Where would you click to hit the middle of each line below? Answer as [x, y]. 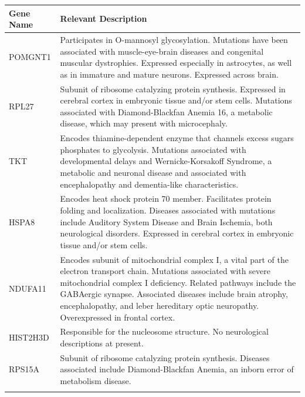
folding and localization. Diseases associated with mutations [168, 210]
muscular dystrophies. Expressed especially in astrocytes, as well [176, 63]
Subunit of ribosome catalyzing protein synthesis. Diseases [165, 357]
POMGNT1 [30, 57]
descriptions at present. [102, 343]
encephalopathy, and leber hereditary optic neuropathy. [160, 305]
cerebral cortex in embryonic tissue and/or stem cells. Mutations [176, 100]
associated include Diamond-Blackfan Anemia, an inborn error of [177, 369]
